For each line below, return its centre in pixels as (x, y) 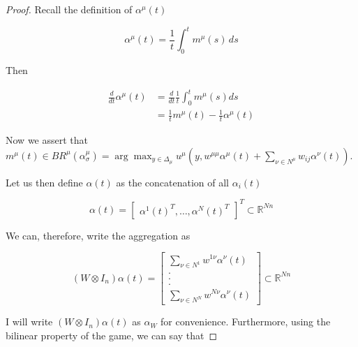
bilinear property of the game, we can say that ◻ (112, 335)
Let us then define (44, 182)
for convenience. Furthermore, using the (246, 322)
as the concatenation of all (172, 182)
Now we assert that (47, 140)
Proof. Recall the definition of (69, 9)
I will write (29, 322)
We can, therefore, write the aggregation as (98, 235)
